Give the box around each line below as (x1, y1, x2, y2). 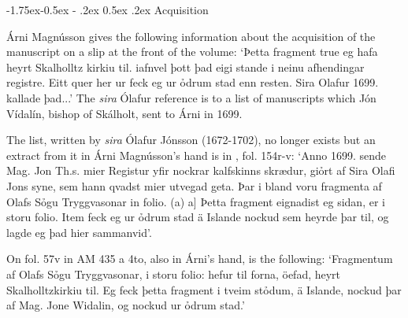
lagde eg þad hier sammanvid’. (6, 224, 152, 240)
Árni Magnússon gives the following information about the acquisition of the (6, 28, 376, 44)
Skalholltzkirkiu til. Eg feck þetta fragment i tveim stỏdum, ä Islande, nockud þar (6, 281, 402, 298)
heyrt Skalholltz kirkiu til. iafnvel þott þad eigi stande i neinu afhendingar (6, 58, 365, 75)
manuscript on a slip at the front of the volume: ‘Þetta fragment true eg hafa (6, 43, 378, 60)
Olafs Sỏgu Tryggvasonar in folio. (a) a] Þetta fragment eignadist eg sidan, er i (6, 193, 385, 209)
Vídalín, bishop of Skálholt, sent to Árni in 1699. (6, 105, 243, 121)
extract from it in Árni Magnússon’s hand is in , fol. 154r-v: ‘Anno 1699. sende (6, 146, 387, 163)
